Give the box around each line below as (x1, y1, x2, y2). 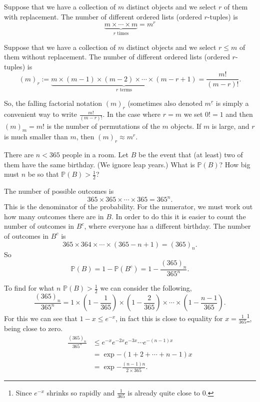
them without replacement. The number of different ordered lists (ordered (4, 51, 230, 62)
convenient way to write (4, 109, 77, 119)
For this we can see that (4, 313, 77, 323)
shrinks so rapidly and (46, 387, 115, 398)
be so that (27, 169, 59, 179)
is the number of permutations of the (46, 120, 160, 131)
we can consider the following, (100, 283, 192, 293)
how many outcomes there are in (4, 211, 104, 221)
